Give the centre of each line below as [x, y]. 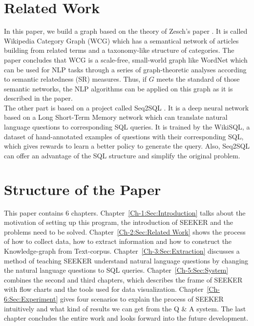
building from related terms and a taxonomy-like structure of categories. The [119, 50]
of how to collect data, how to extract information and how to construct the [118, 241]
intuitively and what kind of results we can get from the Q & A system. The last [125, 308]
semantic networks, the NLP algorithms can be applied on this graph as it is [118, 88]
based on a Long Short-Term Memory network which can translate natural [116, 117]
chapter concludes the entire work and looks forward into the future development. [126, 318]
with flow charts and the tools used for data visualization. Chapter [104, 289]
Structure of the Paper [83, 189]
